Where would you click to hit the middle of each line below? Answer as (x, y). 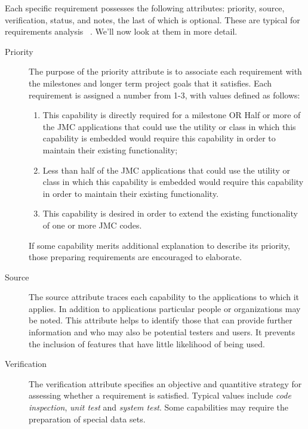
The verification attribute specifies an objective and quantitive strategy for (165, 383)
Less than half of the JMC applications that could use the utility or (166, 170)
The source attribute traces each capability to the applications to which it (164, 297)
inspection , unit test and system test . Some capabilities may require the (159, 407)
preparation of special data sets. (87, 419)
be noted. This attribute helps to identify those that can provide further (161, 320)
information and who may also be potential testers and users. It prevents (162, 332)
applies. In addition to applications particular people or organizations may (165, 308)
